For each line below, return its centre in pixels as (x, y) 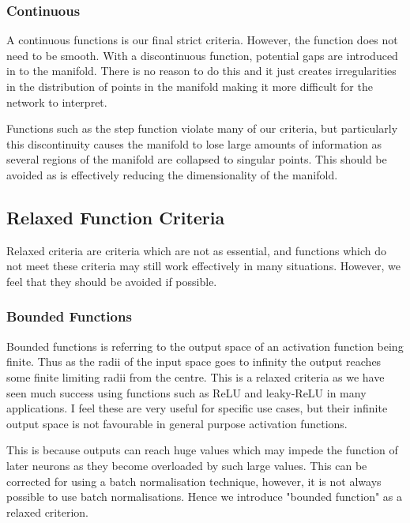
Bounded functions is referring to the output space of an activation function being (205, 346)
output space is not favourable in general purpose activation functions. (177, 423)
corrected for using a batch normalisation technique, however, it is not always (194, 481)
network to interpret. (57, 102)
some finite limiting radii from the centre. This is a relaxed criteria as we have (196, 376)
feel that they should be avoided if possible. (112, 281)
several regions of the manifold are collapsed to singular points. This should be (197, 159)
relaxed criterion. (47, 512)
